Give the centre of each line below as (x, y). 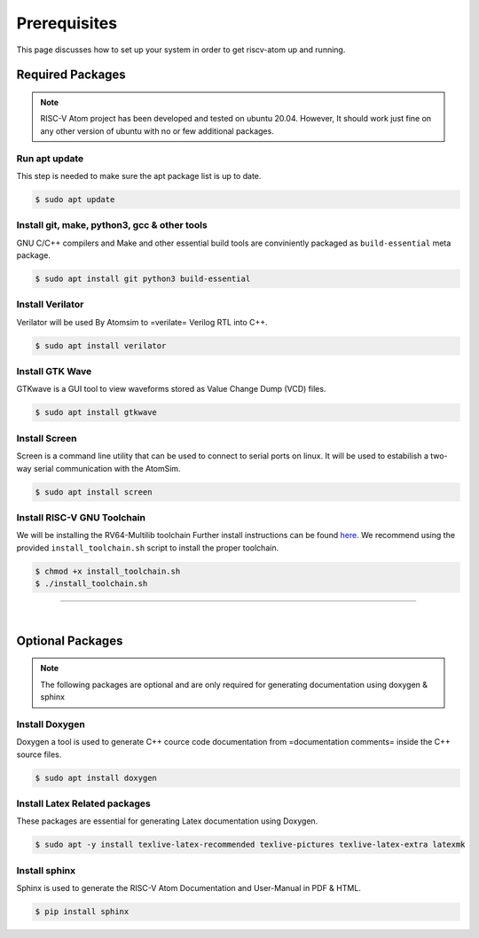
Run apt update (50, 158)
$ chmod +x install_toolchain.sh (108, 571)
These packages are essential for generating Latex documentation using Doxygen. (167, 821)
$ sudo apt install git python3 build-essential (143, 278)
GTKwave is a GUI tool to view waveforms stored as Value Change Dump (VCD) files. (171, 389)
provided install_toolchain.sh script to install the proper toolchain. (148, 547)
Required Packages (71, 75)
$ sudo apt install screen (94, 492)
